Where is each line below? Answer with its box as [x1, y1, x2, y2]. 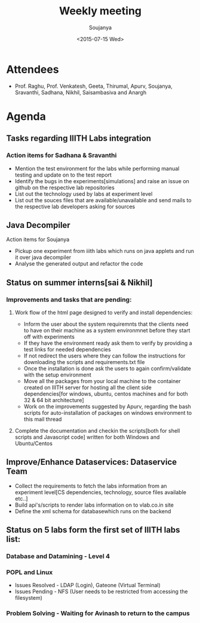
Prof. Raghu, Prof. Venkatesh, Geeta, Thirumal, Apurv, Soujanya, [14, 82, 173, 90]
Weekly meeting [59, 4, 142, 18]
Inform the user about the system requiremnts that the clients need [23, 320, 189, 328]
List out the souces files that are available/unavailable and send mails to [14, 196, 192, 203]
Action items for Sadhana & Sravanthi [6, 151, 117, 159]
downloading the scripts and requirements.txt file [23, 359, 145, 366]
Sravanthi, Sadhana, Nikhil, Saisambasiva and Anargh [14, 88, 147, 96]
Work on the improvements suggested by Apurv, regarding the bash [23, 403, 191, 410]
